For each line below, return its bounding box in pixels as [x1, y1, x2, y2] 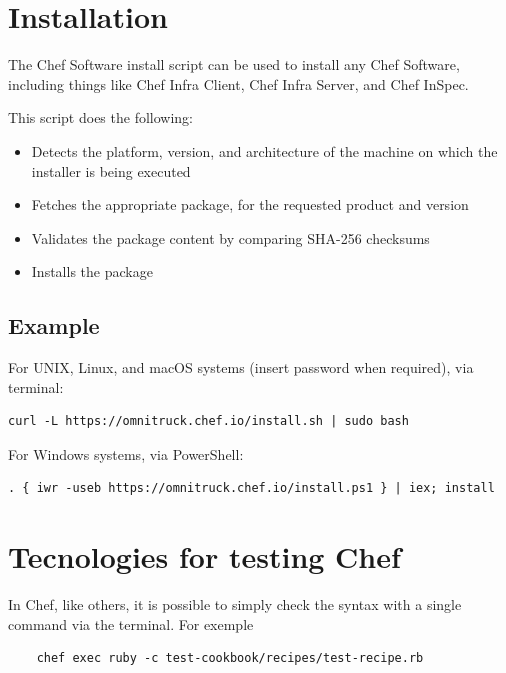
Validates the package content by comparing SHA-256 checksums [31, 227, 430, 248]
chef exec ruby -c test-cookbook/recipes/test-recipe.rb [36, 651, 424, 666]
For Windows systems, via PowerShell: [8, 443, 244, 464]
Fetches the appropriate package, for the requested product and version [31, 194, 469, 215]
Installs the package [31, 261, 153, 282]
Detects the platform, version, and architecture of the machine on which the [31, 140, 498, 161]
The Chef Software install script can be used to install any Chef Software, [8, 54, 460, 75]
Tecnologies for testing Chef [8, 536, 401, 577]
